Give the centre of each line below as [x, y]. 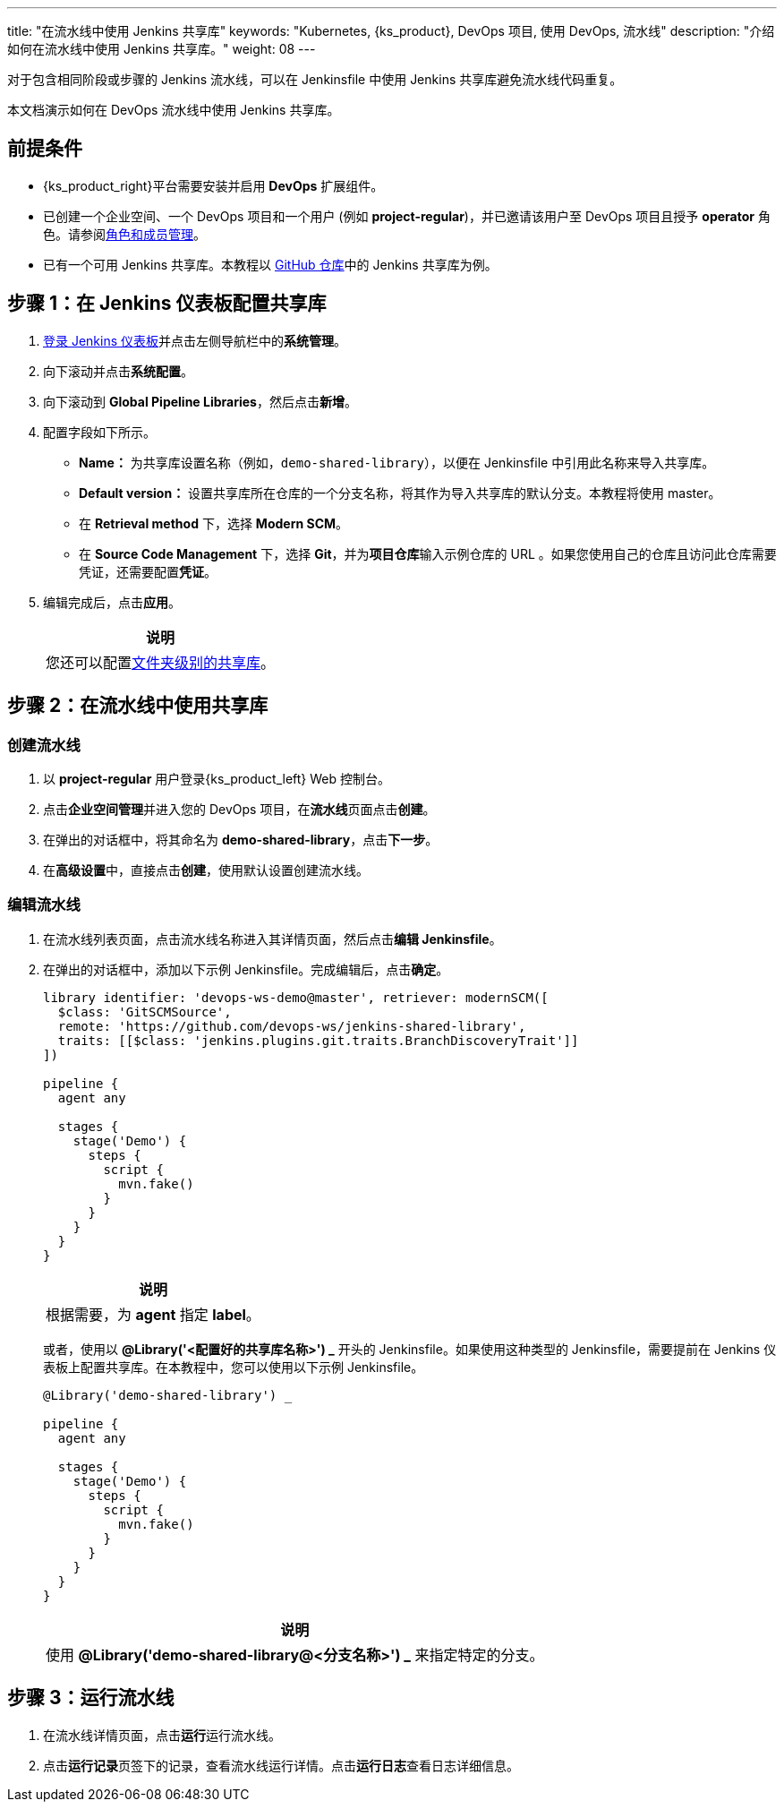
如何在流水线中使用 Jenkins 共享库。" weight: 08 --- [162, 49]
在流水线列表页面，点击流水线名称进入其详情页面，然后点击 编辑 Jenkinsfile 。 [273, 939]
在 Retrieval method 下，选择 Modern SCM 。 [214, 523]
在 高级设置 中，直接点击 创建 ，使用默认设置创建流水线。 [206, 870]
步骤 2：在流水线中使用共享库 [138, 706]
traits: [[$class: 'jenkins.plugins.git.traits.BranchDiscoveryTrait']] [318, 1040]
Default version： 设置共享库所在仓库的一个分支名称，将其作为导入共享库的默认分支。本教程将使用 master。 [400, 493]
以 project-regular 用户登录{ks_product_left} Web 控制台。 [217, 778]
